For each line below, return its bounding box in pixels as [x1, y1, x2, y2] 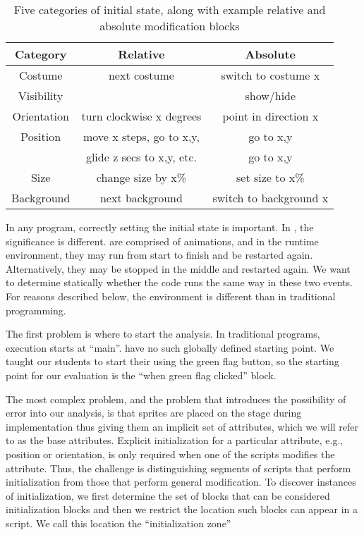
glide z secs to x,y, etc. [85, 149, 197, 165]
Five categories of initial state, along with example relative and [13, 1, 326, 18]
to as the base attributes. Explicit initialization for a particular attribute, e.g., [6, 433, 344, 448]
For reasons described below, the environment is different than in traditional [6, 288, 336, 303]
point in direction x [222, 108, 319, 124]
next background [99, 190, 183, 206]
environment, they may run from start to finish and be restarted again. [6, 247, 313, 262]
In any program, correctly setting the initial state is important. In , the [6, 220, 314, 234]
